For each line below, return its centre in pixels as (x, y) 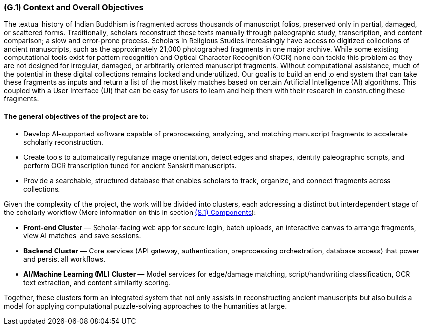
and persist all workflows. (65, 259)
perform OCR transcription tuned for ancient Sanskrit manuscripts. (130, 165)
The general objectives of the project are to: (77, 116)
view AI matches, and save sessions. (82, 235)
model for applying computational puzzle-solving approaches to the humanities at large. (145, 306)
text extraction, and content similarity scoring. (97, 282)
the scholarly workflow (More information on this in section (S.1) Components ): (130, 212)
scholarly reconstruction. (64, 142)
